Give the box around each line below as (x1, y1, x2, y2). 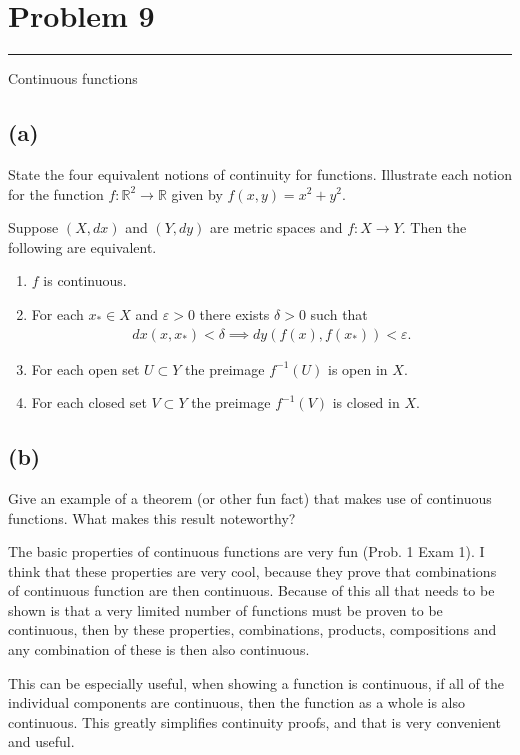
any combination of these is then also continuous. (8, 639, 310, 660)
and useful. (8, 731, 75, 752)
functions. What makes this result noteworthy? (8, 507, 296, 528)
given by (171, 183, 223, 204)
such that (310, 303, 368, 324)
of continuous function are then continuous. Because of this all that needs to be (8, 580, 495, 601)
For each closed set (31, 392, 147, 413)
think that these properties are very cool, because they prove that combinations (8, 560, 497, 581)
